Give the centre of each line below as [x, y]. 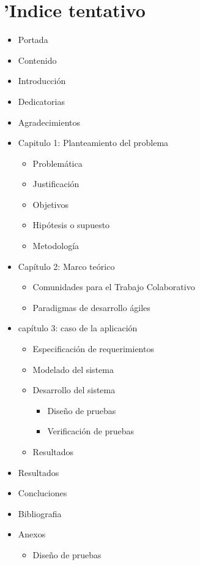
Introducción [42, 81]
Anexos [32, 534]
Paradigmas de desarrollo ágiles [91, 307]
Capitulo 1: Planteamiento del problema [93, 143]
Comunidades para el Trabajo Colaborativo [114, 287]
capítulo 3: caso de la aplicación [78, 328]
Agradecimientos [49, 122]
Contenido [37, 60]
